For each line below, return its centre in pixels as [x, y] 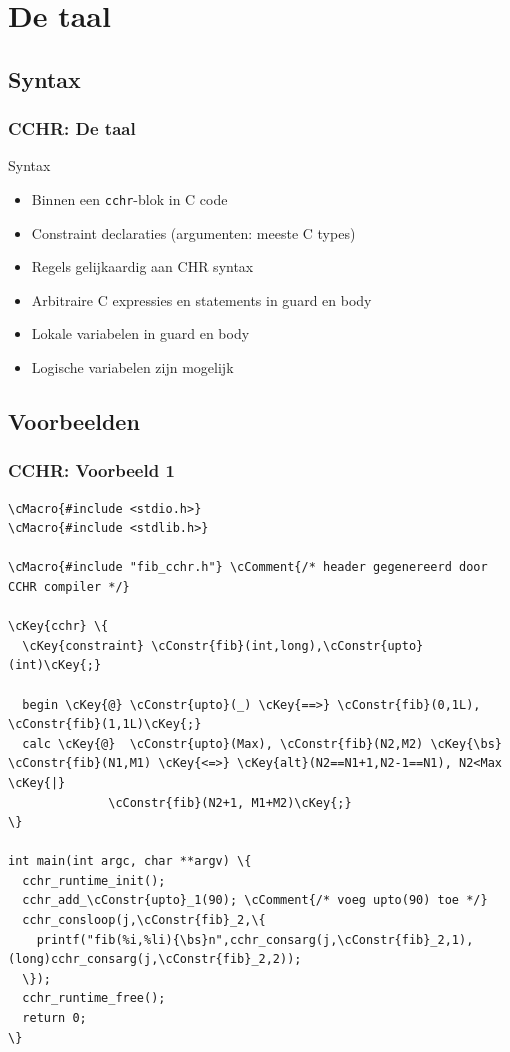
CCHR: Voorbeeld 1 [91, 470]
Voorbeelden [74, 420]
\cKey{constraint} [83, 645]
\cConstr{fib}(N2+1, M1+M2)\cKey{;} [230, 802]
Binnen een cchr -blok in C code [129, 198]
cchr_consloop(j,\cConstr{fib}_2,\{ [144, 920]
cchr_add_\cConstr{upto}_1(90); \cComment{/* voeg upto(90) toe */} [255, 900]
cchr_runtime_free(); [94, 998]
